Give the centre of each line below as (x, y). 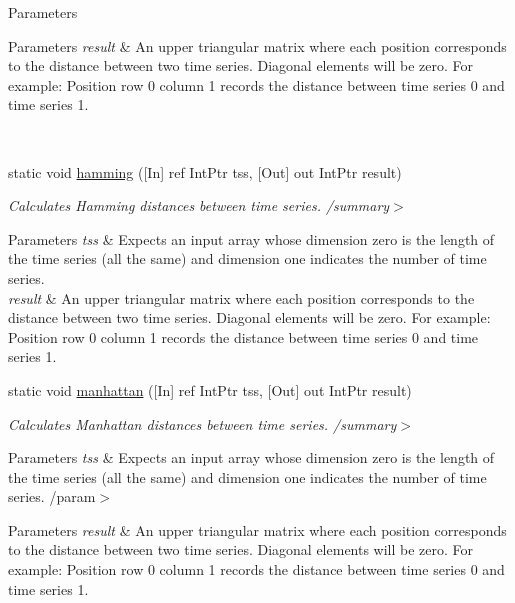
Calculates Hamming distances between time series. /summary (199, 205)
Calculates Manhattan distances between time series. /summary (202, 423)
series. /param (52, 496)
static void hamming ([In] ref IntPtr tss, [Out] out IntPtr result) (205, 171)
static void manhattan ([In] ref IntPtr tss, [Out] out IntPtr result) (210, 389)
